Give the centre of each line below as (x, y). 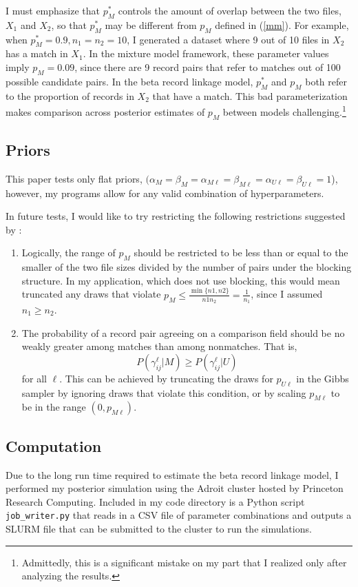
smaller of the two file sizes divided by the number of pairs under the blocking (187, 267)
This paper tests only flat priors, (74, 178)
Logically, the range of (69, 253)
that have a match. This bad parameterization (250, 95)
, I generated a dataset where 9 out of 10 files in (228, 39)
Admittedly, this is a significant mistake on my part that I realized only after (184, 562)
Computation (54, 445)
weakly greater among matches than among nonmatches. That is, (159, 346)
